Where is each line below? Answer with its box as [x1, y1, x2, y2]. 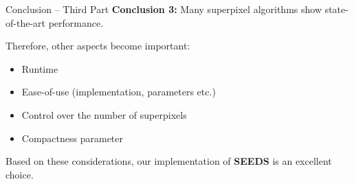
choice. [5, 167, 34, 181]
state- [324, 2, 349, 16]
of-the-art [5, 15, 45, 30]
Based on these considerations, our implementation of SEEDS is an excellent [5, 154, 332, 168]
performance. [48, 15, 104, 30]
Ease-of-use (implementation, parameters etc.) [21, 84, 216, 99]
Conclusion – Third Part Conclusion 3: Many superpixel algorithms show [5, 2, 322, 16]
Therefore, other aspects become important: [5, 38, 190, 53]
